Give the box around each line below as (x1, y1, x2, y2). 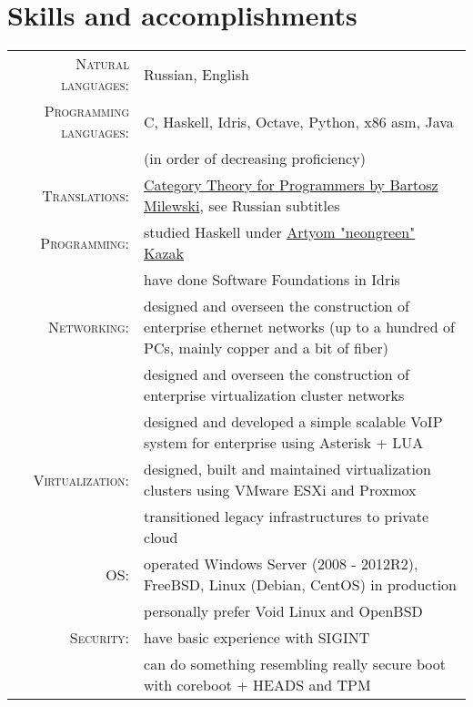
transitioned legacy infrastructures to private (144, 506, 429, 528)
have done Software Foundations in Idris (144, 269, 400, 291)
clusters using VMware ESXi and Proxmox (144, 479, 417, 501)
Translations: (42, 184, 130, 206)
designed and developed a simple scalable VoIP (144, 411, 443, 433)
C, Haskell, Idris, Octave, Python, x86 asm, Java (144, 110, 454, 132)
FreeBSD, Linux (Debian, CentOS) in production (144, 574, 457, 596)
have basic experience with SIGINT (144, 627, 370, 649)
